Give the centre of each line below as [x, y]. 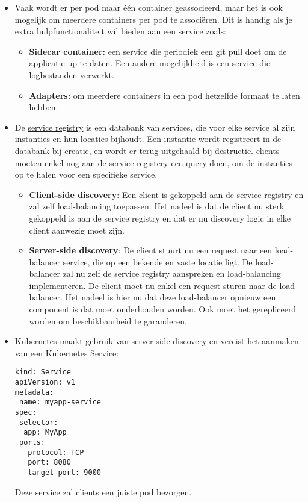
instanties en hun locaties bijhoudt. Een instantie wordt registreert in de [148, 139]
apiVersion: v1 [45, 383]
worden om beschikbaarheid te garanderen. [108, 321]
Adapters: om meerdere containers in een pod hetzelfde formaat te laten [165, 95]
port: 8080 [49, 463]
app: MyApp [45, 432]
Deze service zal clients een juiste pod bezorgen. [103, 491]
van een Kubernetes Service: [67, 352]
